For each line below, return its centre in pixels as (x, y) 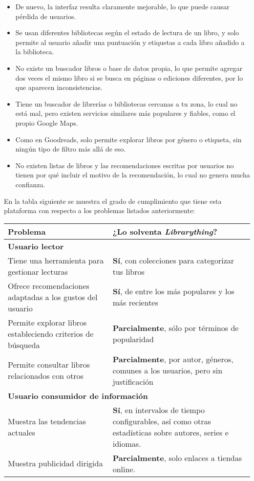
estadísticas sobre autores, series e (170, 432)
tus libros (128, 271)
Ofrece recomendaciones (49, 285)
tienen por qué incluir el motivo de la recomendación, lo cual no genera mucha (133, 175)
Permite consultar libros (49, 365)
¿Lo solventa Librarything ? (165, 231)
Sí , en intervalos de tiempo (159, 410)
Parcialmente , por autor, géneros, (173, 359)
